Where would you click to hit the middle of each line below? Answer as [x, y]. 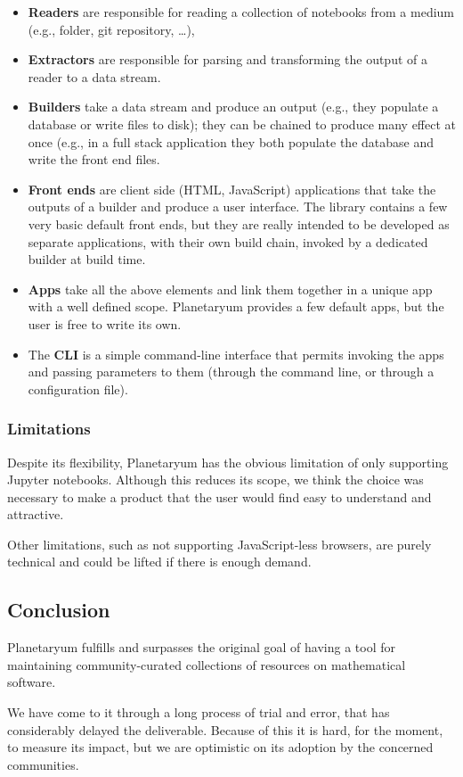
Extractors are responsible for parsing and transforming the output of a [227, 59]
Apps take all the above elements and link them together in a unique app [230, 289]
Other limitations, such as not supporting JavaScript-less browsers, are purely [219, 544]
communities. [43, 764]
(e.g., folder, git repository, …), [111, 29]
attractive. [36, 514]
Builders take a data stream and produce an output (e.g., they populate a [233, 107]
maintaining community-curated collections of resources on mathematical [207, 664]
